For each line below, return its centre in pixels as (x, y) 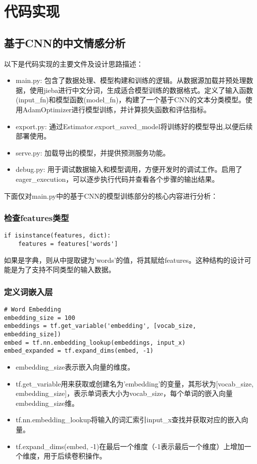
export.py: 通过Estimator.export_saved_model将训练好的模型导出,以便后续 (134, 126)
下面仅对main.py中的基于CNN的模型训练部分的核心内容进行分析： (111, 195)
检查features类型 (37, 218)
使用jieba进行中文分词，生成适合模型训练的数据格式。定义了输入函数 (141, 90)
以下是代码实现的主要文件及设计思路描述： (74, 63)
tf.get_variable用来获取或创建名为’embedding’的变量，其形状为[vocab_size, (134, 383)
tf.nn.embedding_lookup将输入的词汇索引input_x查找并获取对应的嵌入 (128, 420)
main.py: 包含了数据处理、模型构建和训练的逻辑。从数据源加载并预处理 (131, 80)
